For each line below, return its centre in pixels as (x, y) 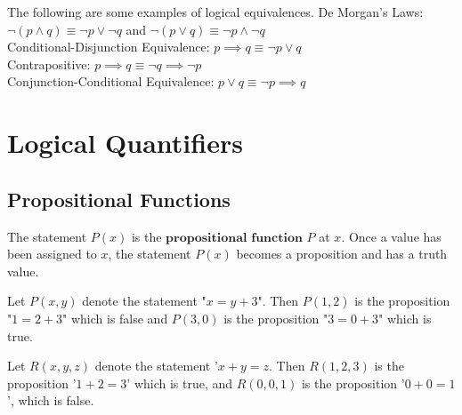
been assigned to (52, 254)
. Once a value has (391, 236)
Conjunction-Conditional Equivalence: (111, 81)
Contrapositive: (49, 64)
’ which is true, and (180, 383)
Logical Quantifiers (125, 143)
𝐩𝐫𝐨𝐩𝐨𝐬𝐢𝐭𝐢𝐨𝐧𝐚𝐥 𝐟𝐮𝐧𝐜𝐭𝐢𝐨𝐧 (234, 238)
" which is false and (115, 318)
